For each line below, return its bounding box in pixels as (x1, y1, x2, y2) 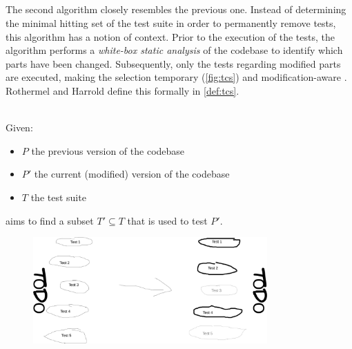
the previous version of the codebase (31, 143, 185, 158)
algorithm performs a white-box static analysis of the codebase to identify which (6, 43, 343, 57)
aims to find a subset (6, 213, 94, 227)
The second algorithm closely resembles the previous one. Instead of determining (6, 2, 346, 17)
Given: (6, 120, 33, 135)
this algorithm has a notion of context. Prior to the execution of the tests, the (6, 29, 335, 44)
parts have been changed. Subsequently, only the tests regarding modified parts (6, 56, 341, 70)
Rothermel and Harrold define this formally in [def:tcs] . (6, 83, 239, 97)
